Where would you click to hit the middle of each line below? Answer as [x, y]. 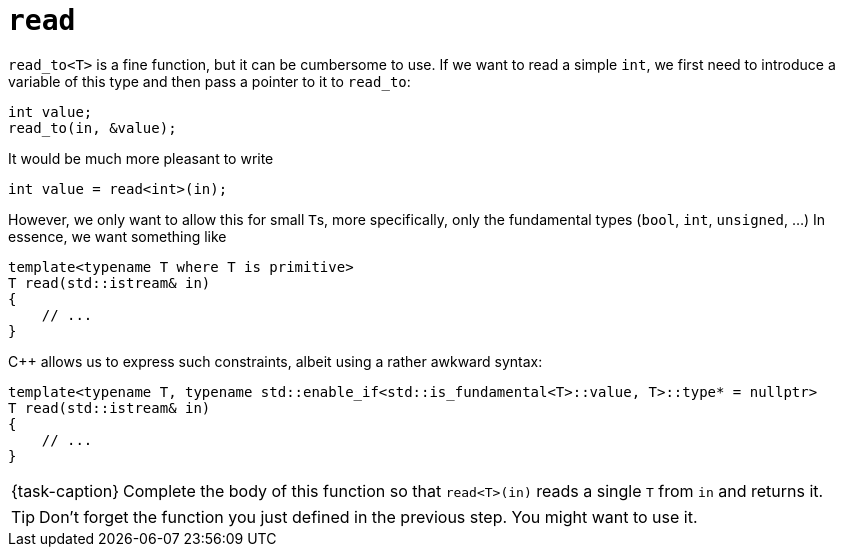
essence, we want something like [117, 236]
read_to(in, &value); [92, 127]
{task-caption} [65, 490]
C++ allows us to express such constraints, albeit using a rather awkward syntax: [275, 361]
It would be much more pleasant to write [141, 158]
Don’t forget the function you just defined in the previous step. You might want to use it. [368, 516]
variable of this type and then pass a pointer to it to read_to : [209, 81]
